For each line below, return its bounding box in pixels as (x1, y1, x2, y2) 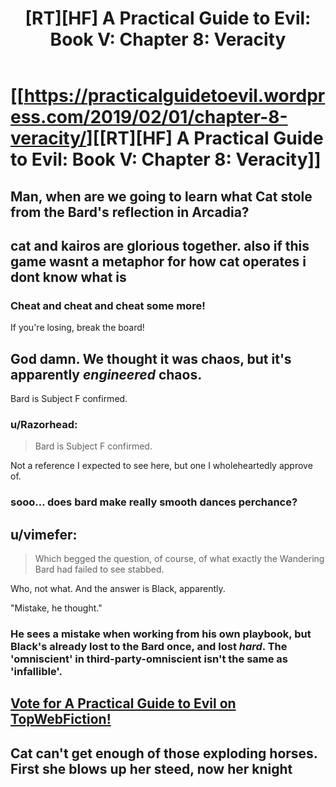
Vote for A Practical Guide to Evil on (10, 695, 237, 712)
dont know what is (10, 268, 127, 286)
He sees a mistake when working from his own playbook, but (10, 627, 312, 641)
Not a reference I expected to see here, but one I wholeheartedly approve (10, 460, 313, 472)
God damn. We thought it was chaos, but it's (10, 350, 292, 367)
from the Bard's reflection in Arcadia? (10, 203, 250, 221)
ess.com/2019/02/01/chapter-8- (10, 106, 288, 129)
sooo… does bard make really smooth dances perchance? (10, 495, 298, 509)
